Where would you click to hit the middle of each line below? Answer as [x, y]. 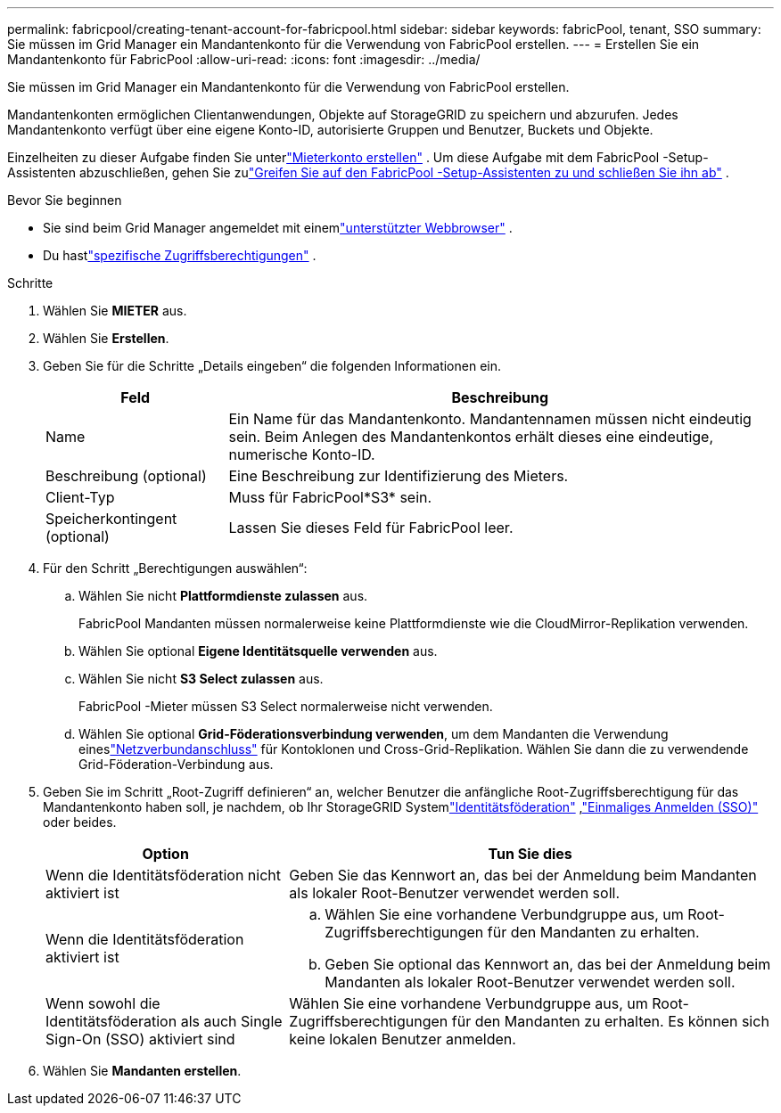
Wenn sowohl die [103, 1003]
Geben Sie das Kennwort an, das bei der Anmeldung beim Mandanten [523, 875]
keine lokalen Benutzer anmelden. [403, 1039]
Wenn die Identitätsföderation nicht [163, 875]
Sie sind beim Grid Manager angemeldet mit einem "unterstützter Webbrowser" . [278, 228]
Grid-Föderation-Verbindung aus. [176, 764]
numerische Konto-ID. [302, 454]
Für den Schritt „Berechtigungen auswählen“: [175, 568]
